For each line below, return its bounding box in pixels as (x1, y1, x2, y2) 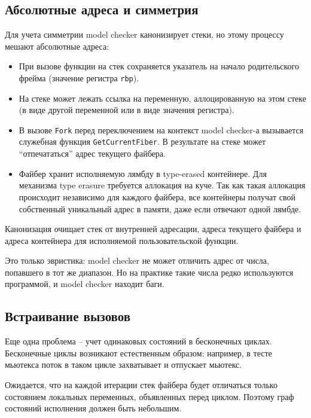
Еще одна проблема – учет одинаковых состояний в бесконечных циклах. (5, 335, 272, 347)
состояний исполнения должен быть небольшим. (5, 402, 182, 414)
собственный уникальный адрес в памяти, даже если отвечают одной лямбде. (19, 202, 301, 215)
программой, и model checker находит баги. (5, 277, 164, 290)
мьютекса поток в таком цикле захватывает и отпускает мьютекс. (5, 358, 242, 371)
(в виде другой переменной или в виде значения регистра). (19, 103, 234, 116)
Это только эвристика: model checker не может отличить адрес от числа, (5, 254, 269, 267)
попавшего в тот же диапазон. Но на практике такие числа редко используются (5, 266, 294, 278)
